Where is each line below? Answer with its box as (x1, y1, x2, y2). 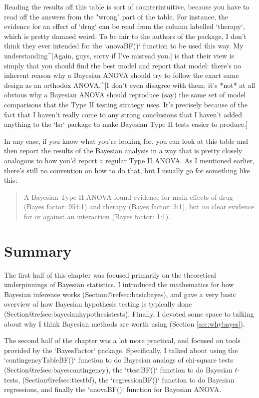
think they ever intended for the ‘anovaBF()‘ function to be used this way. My (4, 40, 244, 51)
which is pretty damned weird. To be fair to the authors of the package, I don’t (4, 30, 247, 41)
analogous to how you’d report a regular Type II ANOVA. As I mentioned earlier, (4, 155, 255, 165)
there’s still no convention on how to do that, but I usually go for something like (4, 165, 250, 175)
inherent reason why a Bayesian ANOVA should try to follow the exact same (4, 70, 239, 80)
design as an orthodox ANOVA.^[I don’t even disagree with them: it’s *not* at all (4, 79, 256, 90)
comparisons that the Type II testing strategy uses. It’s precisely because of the (4, 99, 248, 109)
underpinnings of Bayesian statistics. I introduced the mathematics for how (4, 279, 234, 290)
